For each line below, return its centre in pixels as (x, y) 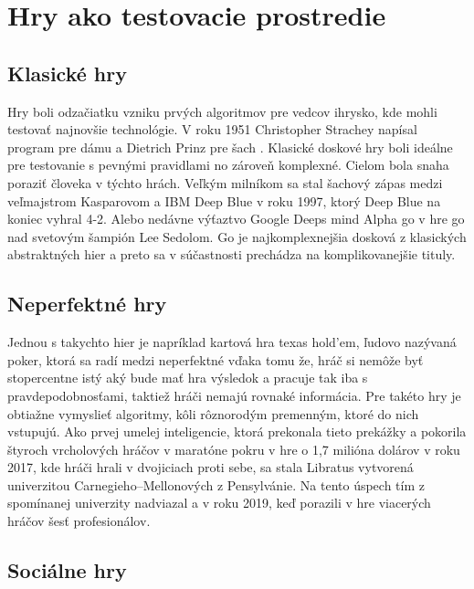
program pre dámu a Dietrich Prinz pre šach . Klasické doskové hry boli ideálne (230, 147)
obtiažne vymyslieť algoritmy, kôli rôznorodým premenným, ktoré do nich (213, 413)
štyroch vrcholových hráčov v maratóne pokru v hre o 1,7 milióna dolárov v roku (234, 449)
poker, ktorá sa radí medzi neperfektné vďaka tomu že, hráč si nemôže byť (216, 359)
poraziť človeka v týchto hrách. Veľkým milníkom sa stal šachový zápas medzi (225, 182)
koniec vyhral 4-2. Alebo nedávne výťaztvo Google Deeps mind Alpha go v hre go (236, 219)
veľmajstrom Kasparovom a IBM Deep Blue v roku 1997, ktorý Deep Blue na (224, 200)
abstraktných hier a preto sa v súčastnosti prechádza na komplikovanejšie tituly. (232, 254)
